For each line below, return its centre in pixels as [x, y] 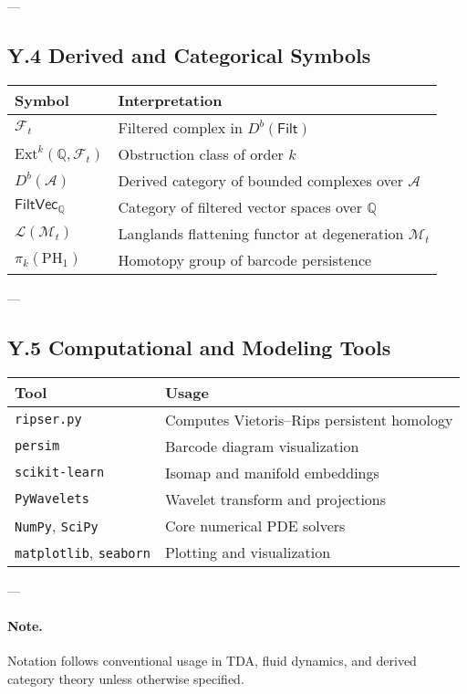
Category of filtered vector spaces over [240, 206]
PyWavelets [52, 499]
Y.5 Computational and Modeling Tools [199, 347]
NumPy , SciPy [57, 525]
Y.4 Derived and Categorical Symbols [189, 54]
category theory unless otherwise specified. [126, 678]
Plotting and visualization [248, 552]
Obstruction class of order [201, 153]
